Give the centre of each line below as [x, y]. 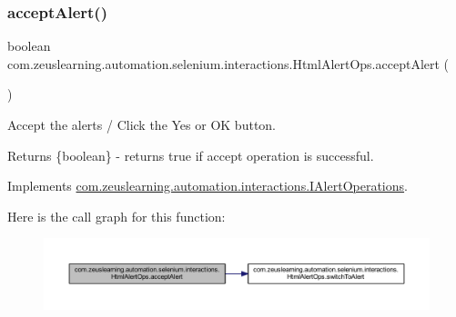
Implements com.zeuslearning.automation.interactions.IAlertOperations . [208, 186]
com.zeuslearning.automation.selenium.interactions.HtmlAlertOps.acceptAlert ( [228, 63]
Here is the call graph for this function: [117, 216]
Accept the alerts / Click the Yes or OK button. [142, 124]
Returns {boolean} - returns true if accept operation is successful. [191, 155]
